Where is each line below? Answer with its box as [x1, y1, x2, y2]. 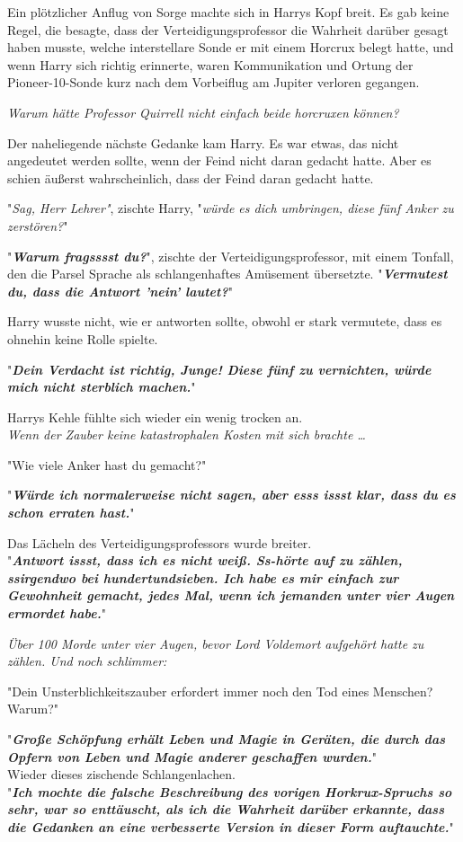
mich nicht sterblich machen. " [7, 377, 196, 396]
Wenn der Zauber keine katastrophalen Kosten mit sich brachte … [7, 425, 366, 444]
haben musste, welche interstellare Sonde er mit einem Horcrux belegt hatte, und [7, 38, 454, 57]
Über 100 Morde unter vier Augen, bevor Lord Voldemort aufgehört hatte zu [7, 634, 424, 652]
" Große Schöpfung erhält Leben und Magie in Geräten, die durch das [7, 730, 445, 748]
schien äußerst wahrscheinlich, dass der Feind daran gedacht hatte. [7, 168, 374, 187]
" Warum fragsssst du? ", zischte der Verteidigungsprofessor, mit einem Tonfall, [7, 246, 454, 265]
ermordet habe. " [7, 604, 106, 623]
